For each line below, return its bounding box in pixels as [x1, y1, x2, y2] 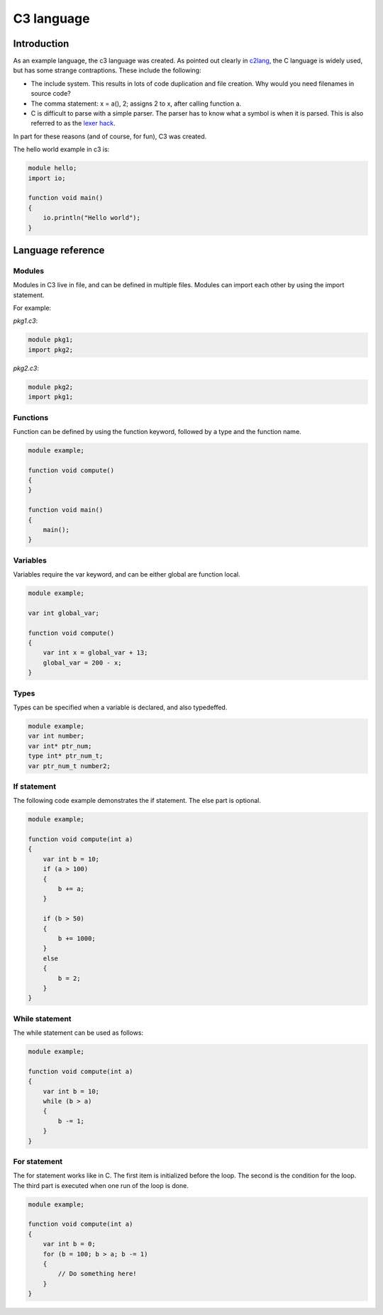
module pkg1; [28, 335, 74, 344]
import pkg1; [28, 393, 74, 401]
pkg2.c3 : [13, 364, 39, 372]
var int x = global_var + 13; [43, 649, 148, 657]
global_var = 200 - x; [43, 658, 122, 667]
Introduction [13, 38, 70, 50]
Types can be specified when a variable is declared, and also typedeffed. [13, 703, 228, 711]
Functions [13, 412, 49, 422]
